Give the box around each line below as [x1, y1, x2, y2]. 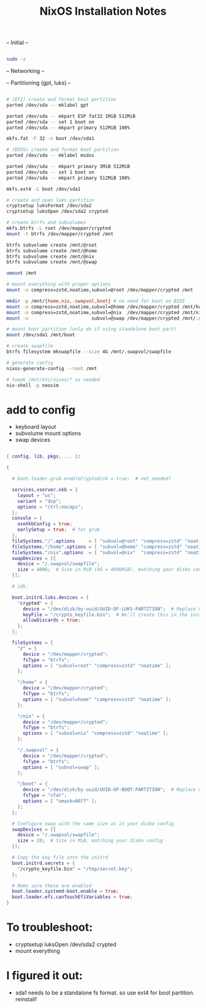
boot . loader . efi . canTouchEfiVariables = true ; [12, 894, 133, 900]
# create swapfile [6, 343, 53, 349]
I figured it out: [6, 969, 83, 983]
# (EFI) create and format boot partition [6, 96, 116, 102]
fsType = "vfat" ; [22, 793, 67, 799]
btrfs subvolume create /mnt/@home [6, 247, 97, 254]
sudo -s [6, 56, 26, 63]
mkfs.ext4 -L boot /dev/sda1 [6, 186, 81, 192]
